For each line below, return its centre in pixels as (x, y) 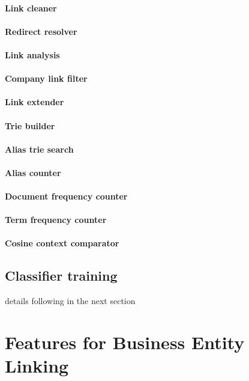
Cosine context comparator (62, 243)
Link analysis (32, 54)
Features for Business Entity (125, 342)
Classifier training (61, 276)
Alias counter (33, 172)
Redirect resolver (41, 31)
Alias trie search (39, 149)
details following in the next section (70, 301)
